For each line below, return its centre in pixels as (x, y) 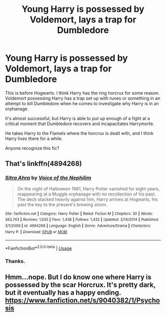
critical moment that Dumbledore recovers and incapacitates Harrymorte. (80, 124)
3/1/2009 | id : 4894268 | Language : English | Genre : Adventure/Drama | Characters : (78, 226)
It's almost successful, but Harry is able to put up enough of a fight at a (78, 118)
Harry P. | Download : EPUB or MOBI (36, 232)
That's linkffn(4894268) (44, 164)
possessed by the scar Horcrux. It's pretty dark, (80, 285)
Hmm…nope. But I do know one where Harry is (78, 277)
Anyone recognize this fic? (32, 148)
